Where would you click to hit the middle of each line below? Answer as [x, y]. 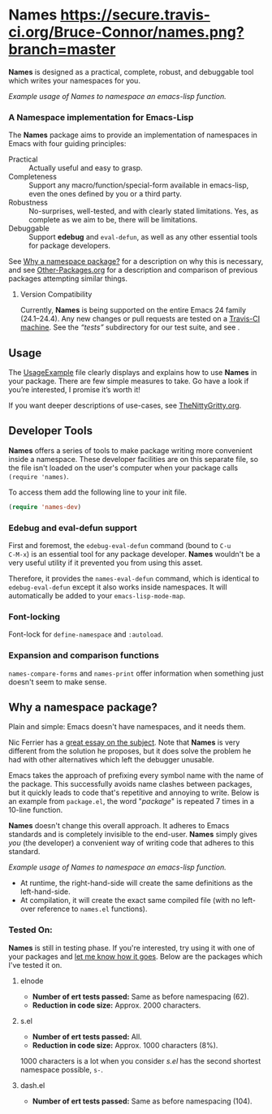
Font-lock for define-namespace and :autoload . [86, 634]
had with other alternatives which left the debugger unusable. [112, 760]
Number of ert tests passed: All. [87, 1036]
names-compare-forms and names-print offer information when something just [136, 673]
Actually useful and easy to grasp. [86, 168]
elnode [32, 981]
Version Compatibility [56, 295]
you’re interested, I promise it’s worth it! [74, 390]
